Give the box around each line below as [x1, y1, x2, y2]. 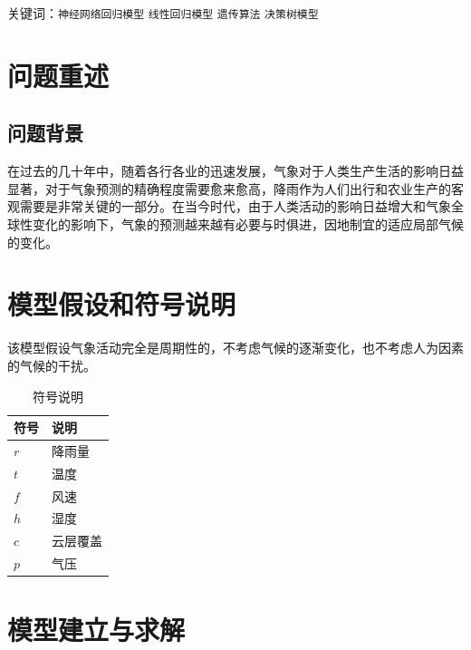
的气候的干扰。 [7, 355, 96, 374]
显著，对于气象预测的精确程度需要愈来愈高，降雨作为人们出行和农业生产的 [7, 179, 451, 198]
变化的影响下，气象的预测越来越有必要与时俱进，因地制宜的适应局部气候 [32, 215, 464, 234]
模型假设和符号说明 [7, 286, 236, 323]
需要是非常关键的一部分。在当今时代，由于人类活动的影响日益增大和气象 [19, 197, 451, 216]
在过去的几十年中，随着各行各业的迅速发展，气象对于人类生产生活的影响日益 [7, 161, 464, 180]
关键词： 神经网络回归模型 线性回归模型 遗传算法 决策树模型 [7, 4, 319, 22]
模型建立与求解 [7, 611, 186, 648]
